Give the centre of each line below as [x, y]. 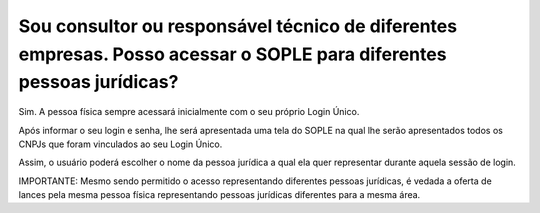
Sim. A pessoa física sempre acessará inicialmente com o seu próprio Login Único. [189, 112]
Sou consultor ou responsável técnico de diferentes [238, 26]
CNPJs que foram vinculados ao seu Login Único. [120, 144]
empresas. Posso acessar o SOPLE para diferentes [232, 54]
